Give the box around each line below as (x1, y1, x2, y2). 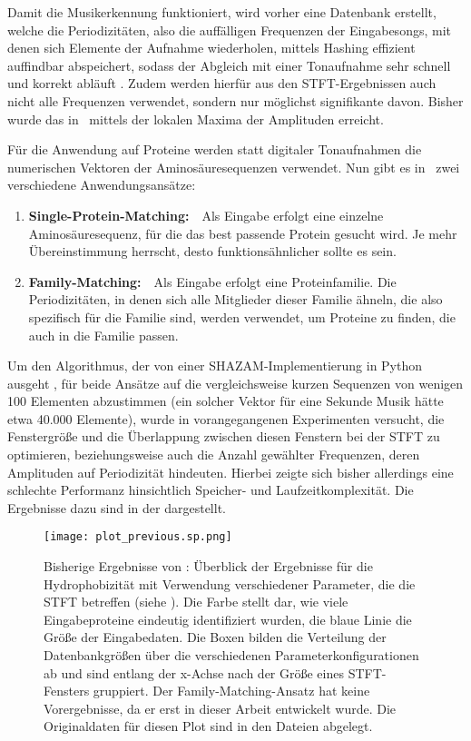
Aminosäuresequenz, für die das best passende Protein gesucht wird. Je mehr (28, 223, 457, 242)
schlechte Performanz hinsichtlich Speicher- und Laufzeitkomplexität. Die (7, 480, 414, 499)
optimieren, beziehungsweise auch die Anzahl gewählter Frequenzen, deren (7, 445, 420, 464)
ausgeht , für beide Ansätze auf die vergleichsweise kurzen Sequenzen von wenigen (7, 373, 464, 392)
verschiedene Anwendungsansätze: (7, 175, 196, 194)
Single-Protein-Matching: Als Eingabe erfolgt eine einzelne (28, 205, 384, 224)
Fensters (44, 681, 90, 700)
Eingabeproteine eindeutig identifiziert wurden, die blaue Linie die (44, 609, 412, 628)
